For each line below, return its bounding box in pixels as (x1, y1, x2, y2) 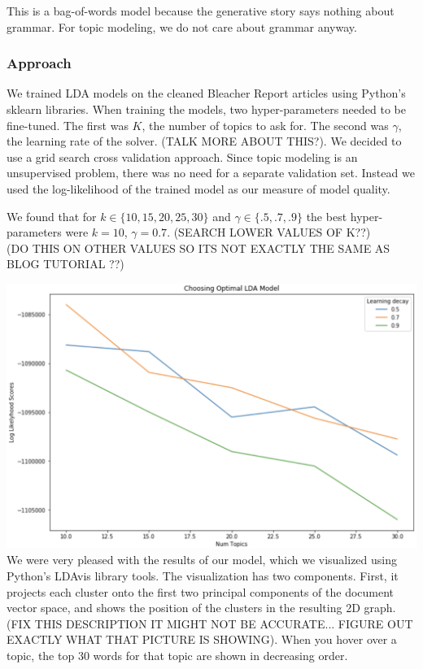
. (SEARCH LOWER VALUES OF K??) (167, 224, 371, 241)
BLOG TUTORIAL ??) (7, 255, 124, 272)
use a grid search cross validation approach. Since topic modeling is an (7, 148, 358, 165)
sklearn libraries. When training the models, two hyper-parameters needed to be (7, 101, 406, 117)
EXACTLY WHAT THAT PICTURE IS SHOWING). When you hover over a (7, 631, 397, 648)
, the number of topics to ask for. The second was (142, 116, 389, 133)
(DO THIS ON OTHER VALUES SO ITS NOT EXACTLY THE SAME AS (7, 239, 390, 256)
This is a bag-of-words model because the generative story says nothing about (7, 2, 395, 19)
